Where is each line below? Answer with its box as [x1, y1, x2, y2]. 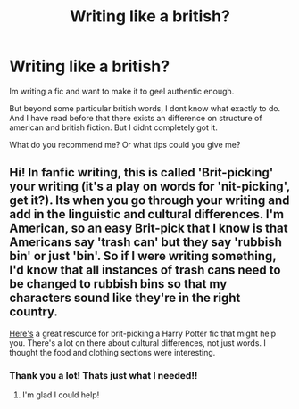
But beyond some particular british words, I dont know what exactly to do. [9, 102, 281, 113]
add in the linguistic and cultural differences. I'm [9, 207, 285, 222]
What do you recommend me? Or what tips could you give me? [9, 139, 241, 150]
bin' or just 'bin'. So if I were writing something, [9, 249, 277, 264]
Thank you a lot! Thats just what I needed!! [9, 369, 198, 381]
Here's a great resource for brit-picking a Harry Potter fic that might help [9, 328, 277, 339]
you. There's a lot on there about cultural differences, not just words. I [9, 337, 266, 348]
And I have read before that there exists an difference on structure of [9, 112, 262, 123]
